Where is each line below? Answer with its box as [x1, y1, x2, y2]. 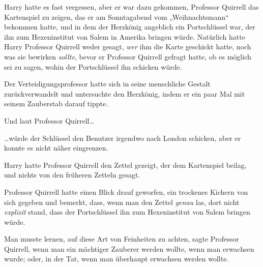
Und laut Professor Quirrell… [4, 115, 95, 126]
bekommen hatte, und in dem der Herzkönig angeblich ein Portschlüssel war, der [4, 21, 255, 32]
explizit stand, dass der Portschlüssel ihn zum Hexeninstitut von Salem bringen [4, 206, 250, 217]
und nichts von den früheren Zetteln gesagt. [4, 169, 140, 180]
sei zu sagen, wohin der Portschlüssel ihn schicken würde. [4, 61, 182, 72]
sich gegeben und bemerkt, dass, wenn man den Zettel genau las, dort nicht [4, 196, 240, 207]
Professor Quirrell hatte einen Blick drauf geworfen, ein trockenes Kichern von [4, 186, 248, 197]
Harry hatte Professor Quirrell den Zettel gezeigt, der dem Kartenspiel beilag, [4, 159, 247, 170]
